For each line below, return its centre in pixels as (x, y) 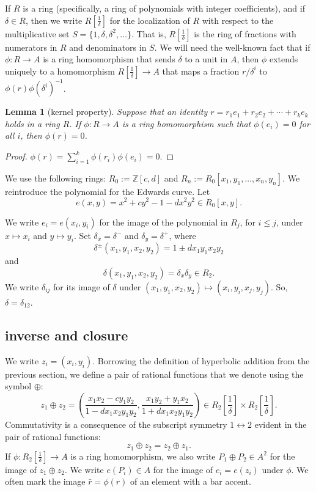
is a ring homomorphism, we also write (143, 456)
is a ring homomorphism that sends (109, 59)
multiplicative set (37, 33)
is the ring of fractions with (245, 33)
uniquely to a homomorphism (60, 71)
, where (182, 235)
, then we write (54, 20)
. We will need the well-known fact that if (232, 47)
